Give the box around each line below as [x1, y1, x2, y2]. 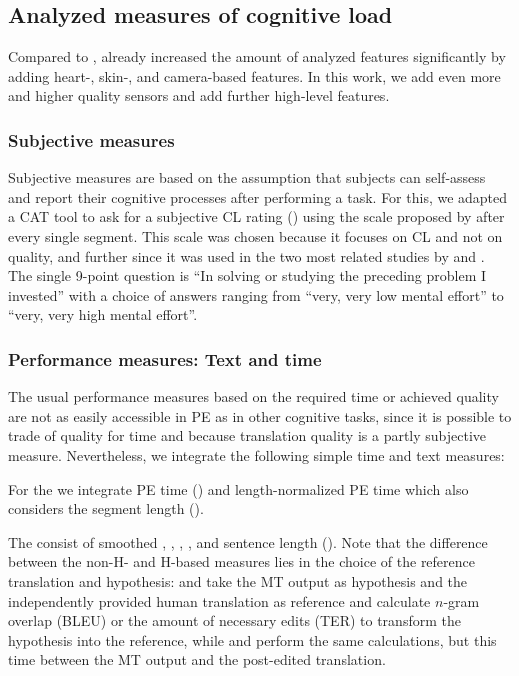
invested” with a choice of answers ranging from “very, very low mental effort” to [8, 284, 504, 305]
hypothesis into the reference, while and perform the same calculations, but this [8, 629, 497, 650]
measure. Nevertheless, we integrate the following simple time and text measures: [8, 444, 505, 465]
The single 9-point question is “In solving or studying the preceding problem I [8, 265, 487, 286]
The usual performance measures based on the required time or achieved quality [8, 386, 499, 407]
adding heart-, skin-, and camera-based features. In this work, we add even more [8, 65, 501, 86]
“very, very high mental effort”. [8, 304, 198, 325]
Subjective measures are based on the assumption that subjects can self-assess [8, 167, 486, 188]
